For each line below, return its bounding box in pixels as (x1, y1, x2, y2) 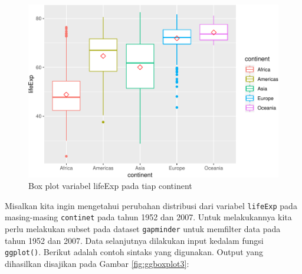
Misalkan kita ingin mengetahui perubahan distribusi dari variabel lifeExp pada (5, 199, 297, 211)
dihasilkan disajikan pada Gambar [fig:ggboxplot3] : (5, 257, 189, 269)
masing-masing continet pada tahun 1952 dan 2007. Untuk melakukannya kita (5, 211, 292, 223)
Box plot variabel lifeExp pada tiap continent (28, 180, 192, 192)
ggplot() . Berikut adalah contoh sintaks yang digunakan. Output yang (5, 246, 264, 258)
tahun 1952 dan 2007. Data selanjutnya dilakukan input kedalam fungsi (5, 234, 264, 246)
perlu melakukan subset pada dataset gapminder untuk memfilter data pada (5, 223, 281, 235)
